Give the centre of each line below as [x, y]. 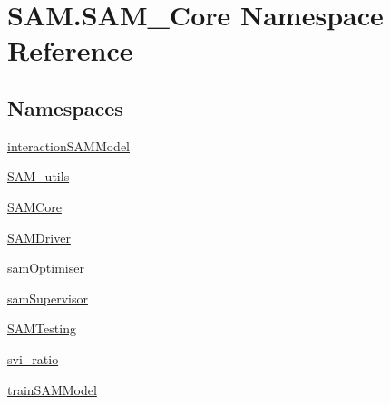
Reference [70, 50]
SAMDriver [39, 237]
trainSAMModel [52, 389]
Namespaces [65, 107]
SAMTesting [42, 328]
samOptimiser [46, 268]
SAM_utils [39, 176]
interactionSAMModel [69, 145]
